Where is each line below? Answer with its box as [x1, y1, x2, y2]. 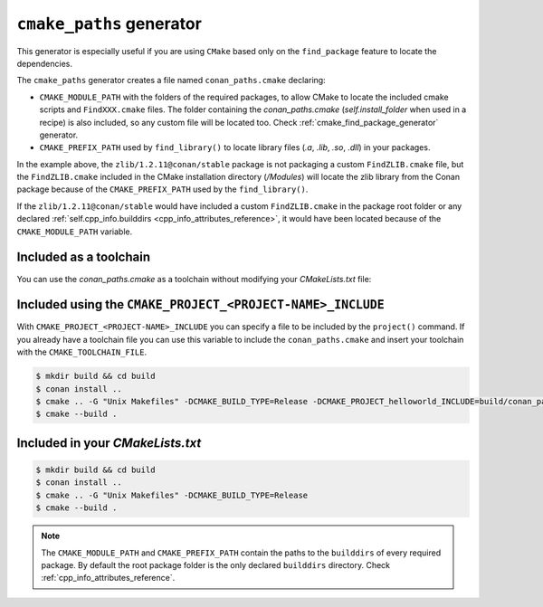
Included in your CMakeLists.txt [16, 435, 202, 451]
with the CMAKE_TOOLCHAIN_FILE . [16, 346, 148, 357]
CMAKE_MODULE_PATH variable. [16, 226, 133, 237]
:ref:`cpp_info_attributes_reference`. [41, 573, 176, 583]
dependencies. [16, 58, 72, 69]
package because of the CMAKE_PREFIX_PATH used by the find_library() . [16, 184, 309, 194]
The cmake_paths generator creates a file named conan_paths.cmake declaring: [16, 75, 326, 86]
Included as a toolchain [16, 250, 151, 265]
